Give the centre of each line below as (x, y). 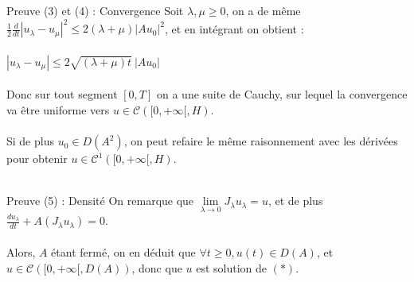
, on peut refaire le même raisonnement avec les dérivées (261, 141)
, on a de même (263, 10)
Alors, (21, 252)
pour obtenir (37, 158)
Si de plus (30, 141)
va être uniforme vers (58, 109)
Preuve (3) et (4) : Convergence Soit (95, 10)
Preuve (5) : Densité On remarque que (100, 201)
